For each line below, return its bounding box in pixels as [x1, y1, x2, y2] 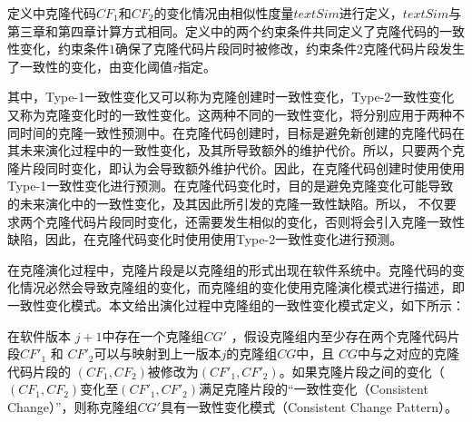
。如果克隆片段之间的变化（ [279, 361, 445, 380]
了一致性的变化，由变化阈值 [7, 56, 172, 75]
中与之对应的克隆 [358, 344, 459, 363]
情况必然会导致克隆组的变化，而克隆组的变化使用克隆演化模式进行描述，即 [19, 278, 465, 297]
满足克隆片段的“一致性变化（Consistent [199, 379, 428, 398]
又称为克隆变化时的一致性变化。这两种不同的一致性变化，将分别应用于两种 [7, 104, 452, 123]
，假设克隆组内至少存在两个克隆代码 [231, 326, 447, 345]
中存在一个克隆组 [102, 326, 204, 345]
